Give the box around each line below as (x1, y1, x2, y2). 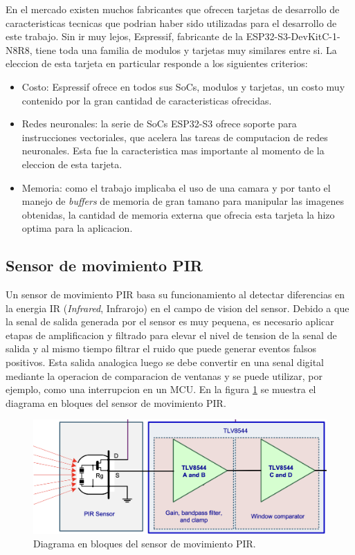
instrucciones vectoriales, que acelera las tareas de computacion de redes (21, 129, 328, 144)
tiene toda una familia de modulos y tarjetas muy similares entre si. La (35, 42, 337, 57)
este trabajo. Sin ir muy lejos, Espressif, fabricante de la (6, 29, 243, 44)
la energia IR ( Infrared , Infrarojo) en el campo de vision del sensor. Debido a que (6, 300, 349, 315)
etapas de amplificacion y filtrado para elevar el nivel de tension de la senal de (6, 327, 337, 342)
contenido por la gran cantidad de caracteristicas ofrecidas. (21, 93, 272, 107)
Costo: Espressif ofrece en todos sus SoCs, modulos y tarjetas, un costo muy (21, 79, 345, 93)
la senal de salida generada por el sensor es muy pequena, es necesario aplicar (6, 314, 334, 329)
